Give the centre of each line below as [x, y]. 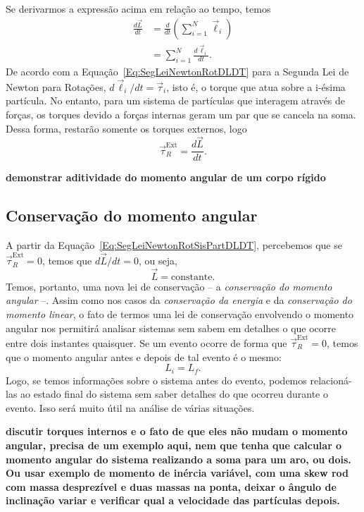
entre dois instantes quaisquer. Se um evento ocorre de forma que [146, 342]
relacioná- [331, 380]
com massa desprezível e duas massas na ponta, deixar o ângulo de [171, 486]
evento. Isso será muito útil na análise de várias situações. [130, 407]
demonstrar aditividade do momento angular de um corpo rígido [166, 177]
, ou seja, [158, 261]
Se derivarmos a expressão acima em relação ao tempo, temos [138, 8]
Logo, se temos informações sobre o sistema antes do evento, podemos [156, 380]
